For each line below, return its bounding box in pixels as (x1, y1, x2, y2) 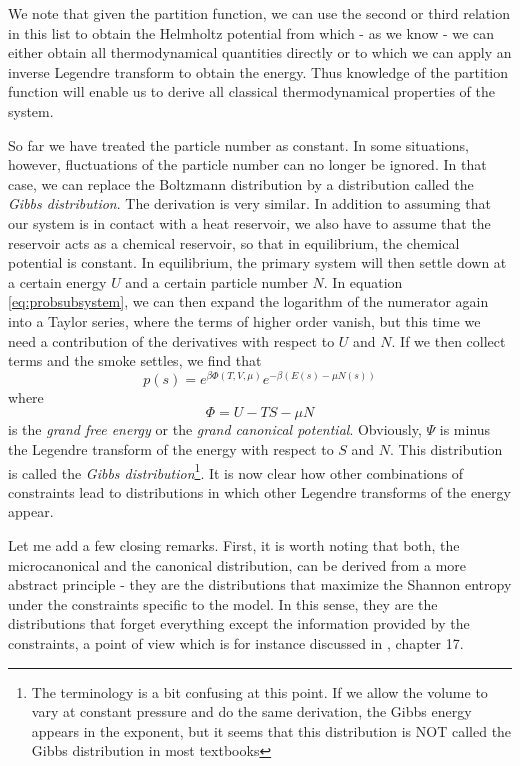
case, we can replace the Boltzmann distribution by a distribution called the (8, 173, 474, 194)
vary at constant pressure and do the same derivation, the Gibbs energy (31, 701, 472, 722)
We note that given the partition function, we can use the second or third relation (8, 3, 510, 23)
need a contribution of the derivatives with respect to (8, 330, 335, 351)
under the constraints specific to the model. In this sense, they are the (8, 593, 438, 614)
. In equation (323, 271, 403, 292)
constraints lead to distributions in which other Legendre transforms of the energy (8, 481, 512, 502)
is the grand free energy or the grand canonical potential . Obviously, (8, 419, 422, 440)
